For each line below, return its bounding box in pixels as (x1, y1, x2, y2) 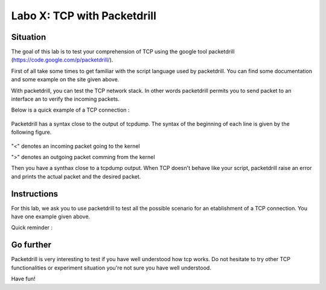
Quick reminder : (11, 224, 53, 232)
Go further (11, 240, 51, 250)
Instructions (11, 189, 59, 199)
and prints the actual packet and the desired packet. (11, 172, 141, 180)
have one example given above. (11, 213, 91, 220)
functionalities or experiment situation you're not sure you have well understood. (11, 264, 211, 271)
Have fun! (11, 275, 36, 283)
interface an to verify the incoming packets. (11, 95, 120, 102)
